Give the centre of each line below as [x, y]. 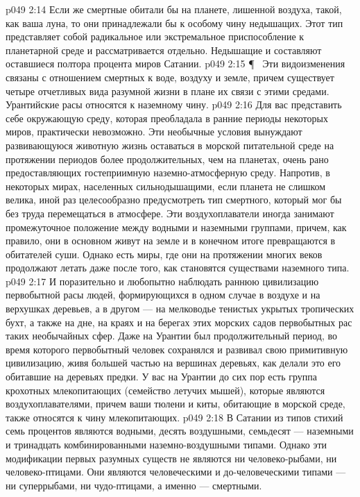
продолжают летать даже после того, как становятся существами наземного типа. [178, 268]
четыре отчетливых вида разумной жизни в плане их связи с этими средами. [168, 91]
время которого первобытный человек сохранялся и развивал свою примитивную [177, 349]
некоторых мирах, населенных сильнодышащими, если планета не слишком [166, 186]
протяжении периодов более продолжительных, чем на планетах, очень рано [167, 159]
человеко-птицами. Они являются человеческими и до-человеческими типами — [176, 472]
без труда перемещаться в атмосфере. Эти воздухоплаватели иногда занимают [170, 213]
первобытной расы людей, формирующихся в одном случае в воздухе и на [163, 295]
